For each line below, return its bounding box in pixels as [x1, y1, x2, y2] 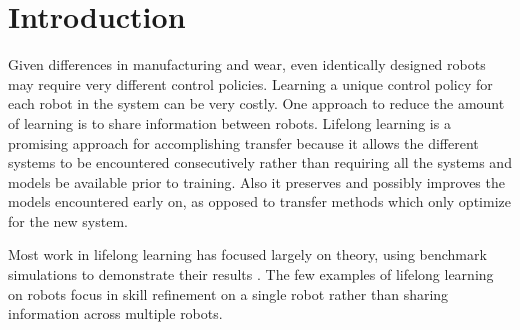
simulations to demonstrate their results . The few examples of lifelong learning [8, 264, 494, 285]
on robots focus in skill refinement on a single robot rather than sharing [8, 283, 449, 304]
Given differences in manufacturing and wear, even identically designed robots [8, 54, 486, 75]
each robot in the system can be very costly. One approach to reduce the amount [8, 93, 505, 114]
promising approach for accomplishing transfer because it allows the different [8, 132, 479, 153]
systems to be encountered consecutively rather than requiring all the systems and [8, 152, 512, 173]
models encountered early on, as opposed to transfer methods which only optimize [8, 191, 511, 212]
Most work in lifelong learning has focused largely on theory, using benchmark [8, 244, 487, 265]
